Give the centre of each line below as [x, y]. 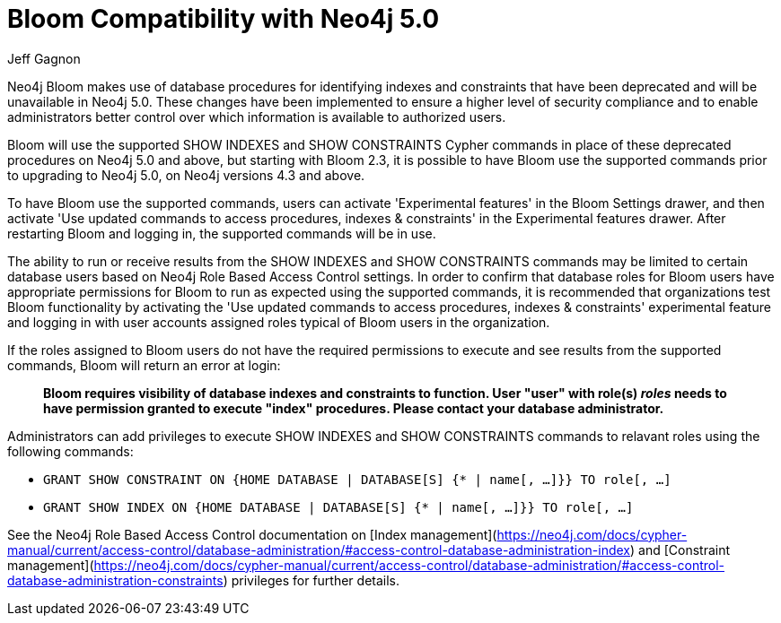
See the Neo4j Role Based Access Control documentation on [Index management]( [252, 534]
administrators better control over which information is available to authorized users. [257, 117]
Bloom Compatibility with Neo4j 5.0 [224, 19]
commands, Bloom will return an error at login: [144, 365]
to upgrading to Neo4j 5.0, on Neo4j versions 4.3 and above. [186, 175]
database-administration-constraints [115, 580]
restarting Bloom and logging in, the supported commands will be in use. [222, 233]
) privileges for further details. [312, 580]
